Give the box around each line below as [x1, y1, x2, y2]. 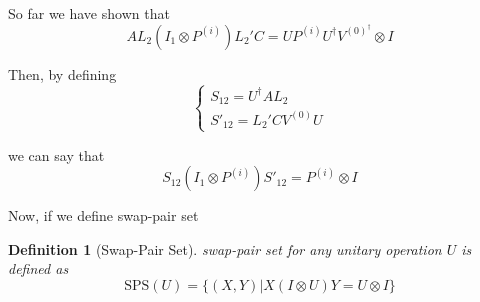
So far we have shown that [8, 3, 170, 23]
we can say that [8, 144, 105, 165]
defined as [8, 258, 69, 279]
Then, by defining [8, 63, 117, 84]
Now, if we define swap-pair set [8, 205, 199, 226]
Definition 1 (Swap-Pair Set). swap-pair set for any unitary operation [8, 238, 442, 259]
